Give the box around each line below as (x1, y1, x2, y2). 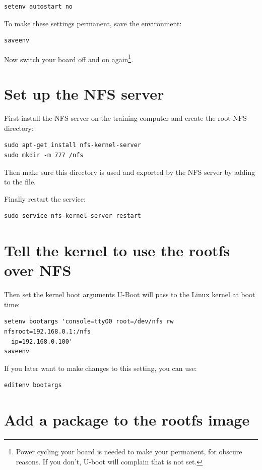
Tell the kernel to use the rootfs (4, 240, 230, 261)
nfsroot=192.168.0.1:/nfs (4, 328, 91, 335)
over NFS (4, 260, 72, 280)
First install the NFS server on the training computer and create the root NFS (4, 113, 247, 123)
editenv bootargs (4, 382, 62, 389)
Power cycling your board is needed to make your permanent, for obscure (16, 446, 242, 457)
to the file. (4, 176, 36, 187)
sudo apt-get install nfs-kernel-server (4, 142, 142, 149)
